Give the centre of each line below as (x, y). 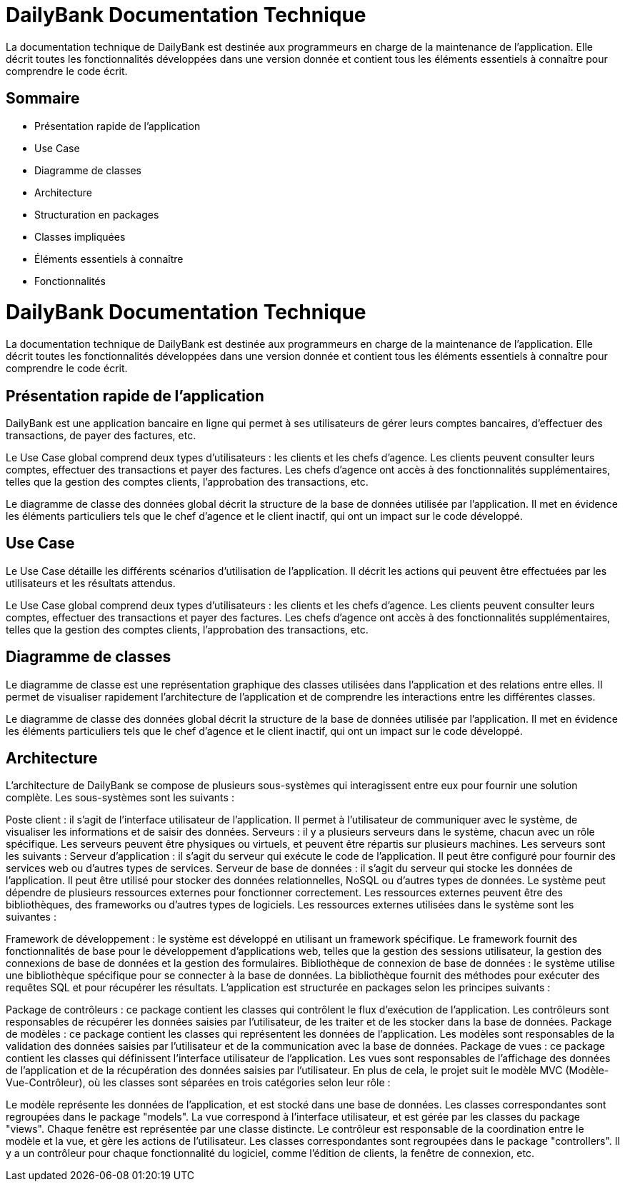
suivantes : (31, 917)
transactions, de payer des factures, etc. (101, 435)
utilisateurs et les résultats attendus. (91, 583)
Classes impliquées (80, 236)
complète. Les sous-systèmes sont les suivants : (120, 798)
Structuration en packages (97, 214)
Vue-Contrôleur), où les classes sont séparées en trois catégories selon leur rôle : (198, 1083)
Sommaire (43, 99)
